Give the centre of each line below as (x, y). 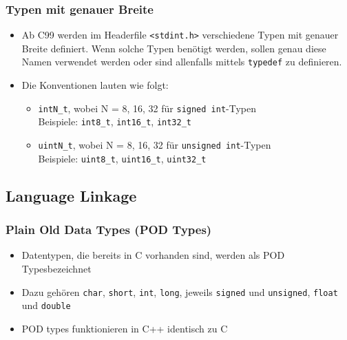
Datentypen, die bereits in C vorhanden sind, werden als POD (153, 255)
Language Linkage (71, 195)
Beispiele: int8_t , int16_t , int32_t (115, 121)
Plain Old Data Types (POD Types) (109, 230)
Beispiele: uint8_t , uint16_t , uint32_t (122, 158)
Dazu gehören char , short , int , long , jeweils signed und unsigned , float (180, 291)
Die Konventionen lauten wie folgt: (95, 85)
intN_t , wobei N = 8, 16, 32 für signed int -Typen (147, 108)
